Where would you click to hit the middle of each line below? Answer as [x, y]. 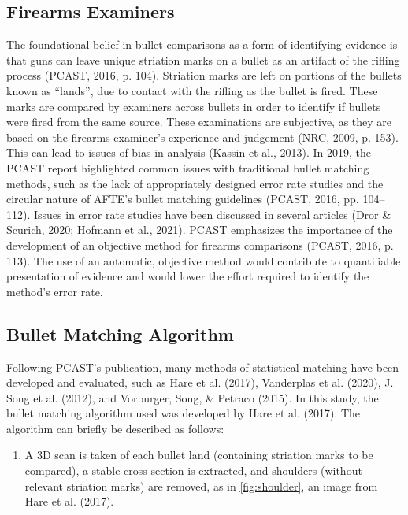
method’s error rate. [55, 291]
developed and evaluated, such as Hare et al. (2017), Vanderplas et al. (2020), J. [200, 382]
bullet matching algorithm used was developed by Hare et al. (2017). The [183, 413]
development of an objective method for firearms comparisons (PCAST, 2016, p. [200, 245]
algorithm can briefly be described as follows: [115, 428]
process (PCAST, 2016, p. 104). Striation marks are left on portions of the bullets [204, 75]
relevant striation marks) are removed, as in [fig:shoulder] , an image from [201, 485]
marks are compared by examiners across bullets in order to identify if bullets [194, 106]
